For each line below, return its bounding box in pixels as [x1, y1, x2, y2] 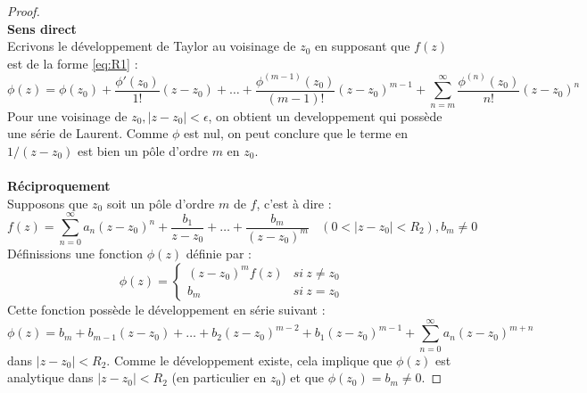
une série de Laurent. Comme [7, 124, 169, 143]
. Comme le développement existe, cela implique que [106, 350, 393, 369]
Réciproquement [7, 176, 111, 195]
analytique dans [7, 368, 94, 387]
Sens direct [7, 19, 77, 37]
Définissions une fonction [7, 244, 144, 263]
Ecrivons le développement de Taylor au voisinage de [7, 37, 296, 55]
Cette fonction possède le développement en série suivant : [7, 299, 326, 318]
